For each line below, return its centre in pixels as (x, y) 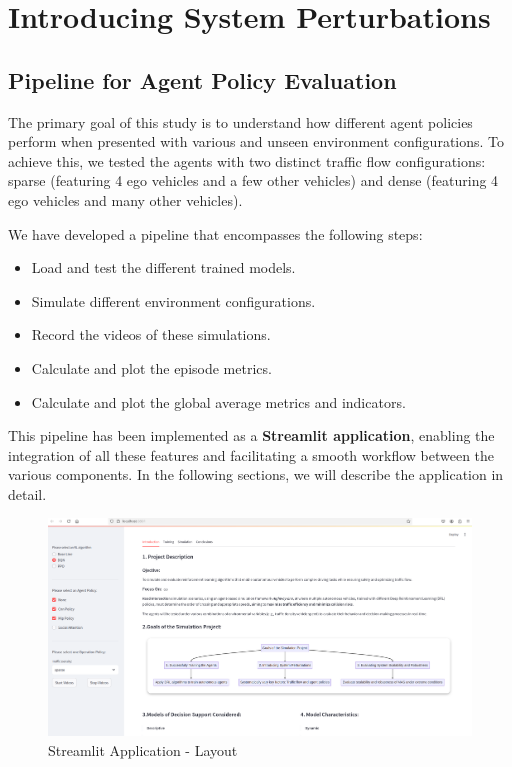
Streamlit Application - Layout (143, 749)
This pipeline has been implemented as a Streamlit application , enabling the (251, 435)
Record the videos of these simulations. (151, 334)
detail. (27, 493)
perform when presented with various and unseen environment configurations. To (256, 141)
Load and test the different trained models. (163, 267)
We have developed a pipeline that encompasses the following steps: (215, 233)
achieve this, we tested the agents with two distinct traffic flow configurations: (247, 160)
